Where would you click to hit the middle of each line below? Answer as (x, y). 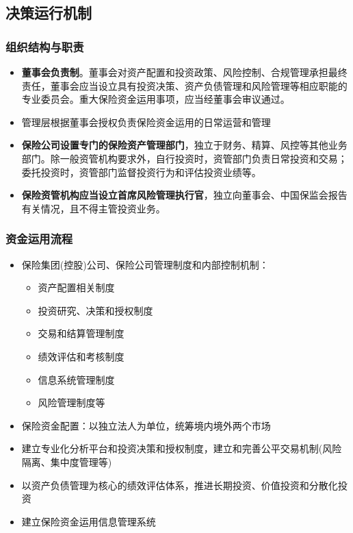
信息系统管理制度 (76, 379)
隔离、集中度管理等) (67, 461)
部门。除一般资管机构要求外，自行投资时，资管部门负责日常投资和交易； (184, 158)
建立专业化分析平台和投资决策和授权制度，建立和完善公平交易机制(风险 (182, 448)
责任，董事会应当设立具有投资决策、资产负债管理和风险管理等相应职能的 (184, 85)
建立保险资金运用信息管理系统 (89, 521)
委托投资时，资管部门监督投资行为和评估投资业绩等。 (141, 172)
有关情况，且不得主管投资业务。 (93, 208)
